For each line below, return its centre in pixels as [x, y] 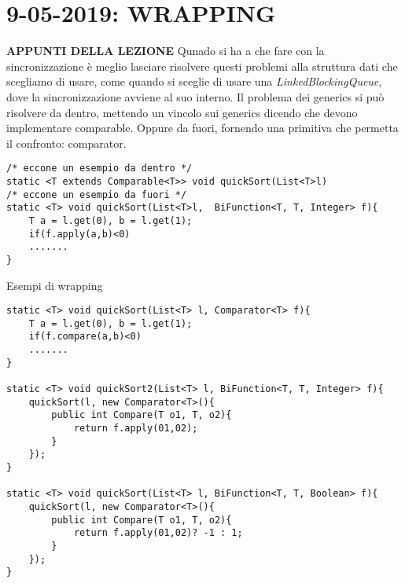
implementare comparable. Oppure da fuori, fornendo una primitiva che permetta [202, 128]
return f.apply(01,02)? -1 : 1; [158, 533]
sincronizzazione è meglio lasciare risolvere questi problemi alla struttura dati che [202, 66]
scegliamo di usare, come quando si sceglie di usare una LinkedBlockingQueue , [194, 81]
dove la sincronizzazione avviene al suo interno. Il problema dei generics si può [195, 96]
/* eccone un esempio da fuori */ [97, 194]
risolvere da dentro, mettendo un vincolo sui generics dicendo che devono [182, 112]
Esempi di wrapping [55, 285]
